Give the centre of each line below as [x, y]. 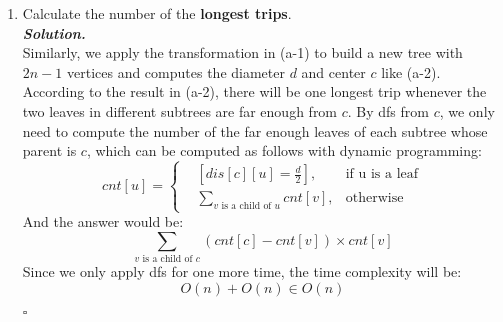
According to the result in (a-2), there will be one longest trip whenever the [254, 91]
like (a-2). [411, 71]
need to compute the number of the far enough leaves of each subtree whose [255, 130]
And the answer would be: [103, 221]
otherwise [374, 198]
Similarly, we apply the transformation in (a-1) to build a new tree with [242, 52]
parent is [49, 150]
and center [333, 71]
